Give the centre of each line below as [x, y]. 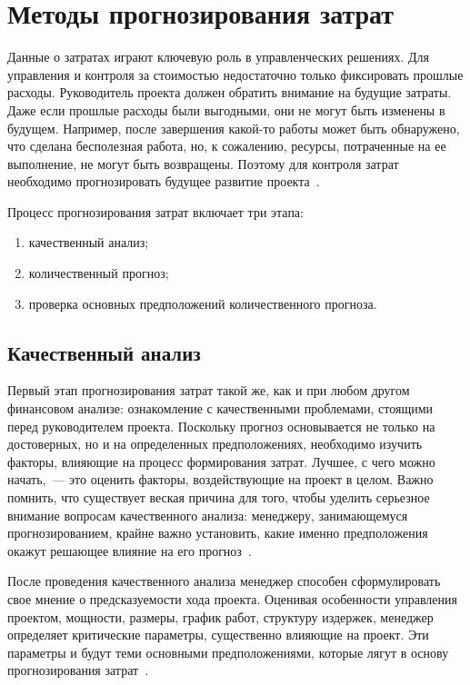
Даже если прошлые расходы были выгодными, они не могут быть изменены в [226, 109]
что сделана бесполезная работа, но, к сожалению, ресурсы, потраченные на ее [227, 146]
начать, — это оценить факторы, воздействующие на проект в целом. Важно [220, 479]
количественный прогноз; [99, 273]
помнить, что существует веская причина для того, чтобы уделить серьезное [219, 497]
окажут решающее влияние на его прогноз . [130, 550]
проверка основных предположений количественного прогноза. [203, 303]
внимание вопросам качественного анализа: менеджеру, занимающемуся [208, 515]
